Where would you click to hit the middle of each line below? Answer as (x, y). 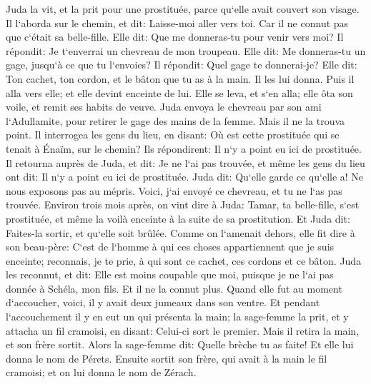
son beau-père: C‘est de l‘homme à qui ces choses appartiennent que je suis (170, 247)
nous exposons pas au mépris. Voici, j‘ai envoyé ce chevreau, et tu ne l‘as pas (174, 190)
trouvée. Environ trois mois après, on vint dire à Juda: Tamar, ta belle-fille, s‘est (183, 204)
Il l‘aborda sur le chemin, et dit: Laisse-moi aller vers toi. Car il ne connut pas (177, 22)
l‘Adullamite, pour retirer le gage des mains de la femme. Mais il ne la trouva (175, 120)
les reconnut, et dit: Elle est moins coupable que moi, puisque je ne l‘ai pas (170, 274)
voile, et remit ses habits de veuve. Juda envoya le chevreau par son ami (164, 107)
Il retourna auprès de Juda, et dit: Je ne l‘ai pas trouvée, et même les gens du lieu (185, 162)
